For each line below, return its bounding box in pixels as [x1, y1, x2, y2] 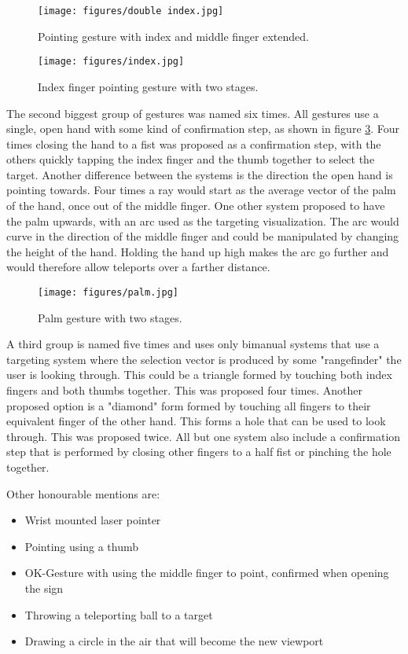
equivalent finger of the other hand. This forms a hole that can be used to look [6, 413, 386, 429]
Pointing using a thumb [24, 538, 138, 554]
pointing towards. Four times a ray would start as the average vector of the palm [6, 182, 396, 198]
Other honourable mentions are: [6, 485, 160, 502]
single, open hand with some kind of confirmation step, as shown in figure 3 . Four [6, 120, 400, 137]
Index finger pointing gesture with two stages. [38, 78, 259, 94]
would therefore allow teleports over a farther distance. [6, 259, 270, 275]
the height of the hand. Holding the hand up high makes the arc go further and [6, 243, 389, 259]
